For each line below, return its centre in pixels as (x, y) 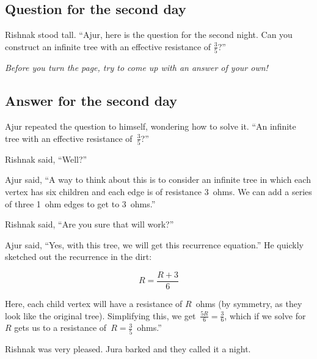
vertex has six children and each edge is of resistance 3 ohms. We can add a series (158, 191)
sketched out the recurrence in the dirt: (78, 257)
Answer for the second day (91, 101)
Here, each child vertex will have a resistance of (94, 304)
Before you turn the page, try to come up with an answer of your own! (137, 68)
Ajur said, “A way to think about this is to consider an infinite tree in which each (158, 179)
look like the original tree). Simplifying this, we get (100, 315)
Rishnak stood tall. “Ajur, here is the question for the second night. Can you (149, 35)
